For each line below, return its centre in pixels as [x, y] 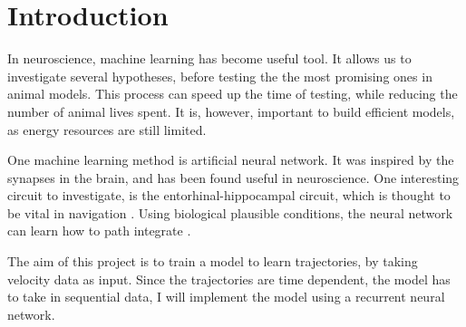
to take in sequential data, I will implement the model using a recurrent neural [226, 297]
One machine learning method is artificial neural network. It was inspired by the [231, 160]
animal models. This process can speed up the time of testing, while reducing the [233, 94]
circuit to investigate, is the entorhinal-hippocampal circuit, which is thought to [229, 195]
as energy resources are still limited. [107, 129]
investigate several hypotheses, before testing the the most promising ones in [220, 76]
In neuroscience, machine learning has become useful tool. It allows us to [209, 58]
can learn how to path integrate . [99, 231]
